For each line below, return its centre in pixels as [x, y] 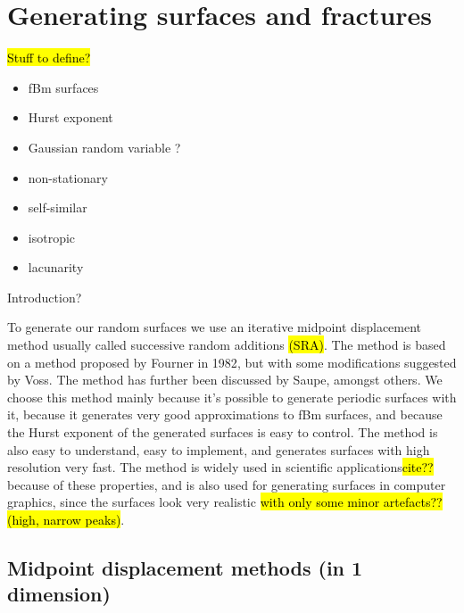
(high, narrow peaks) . [66, 519]
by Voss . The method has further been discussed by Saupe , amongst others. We [225, 380]
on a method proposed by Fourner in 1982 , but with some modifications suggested [232, 362]
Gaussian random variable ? [104, 147]
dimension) [59, 594]
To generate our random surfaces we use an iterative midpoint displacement [215, 327]
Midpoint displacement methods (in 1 [185, 567]
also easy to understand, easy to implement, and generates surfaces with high [219, 449]
